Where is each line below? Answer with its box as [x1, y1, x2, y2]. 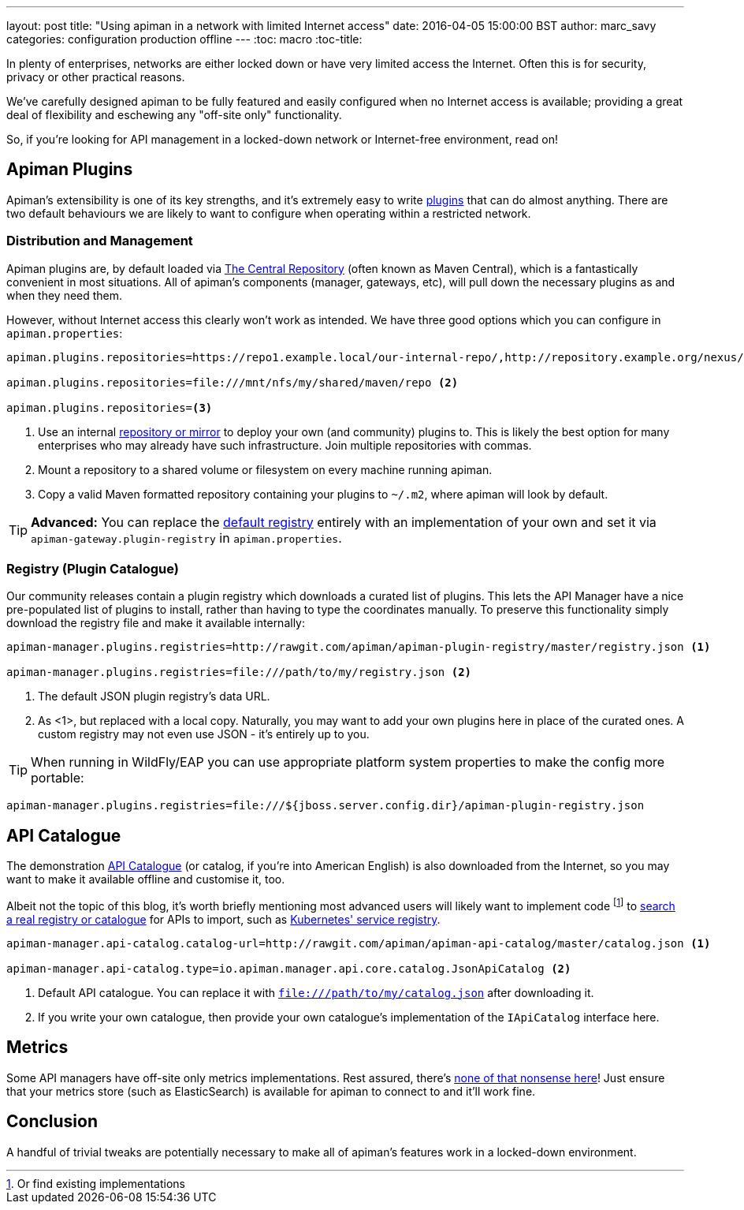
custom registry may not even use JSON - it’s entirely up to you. [38, 727, 370, 741]
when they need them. [6, 288, 123, 302]
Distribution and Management [6, 233, 193, 249]
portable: [31, 770, 84, 786]
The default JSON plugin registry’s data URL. [38, 689, 270, 704]
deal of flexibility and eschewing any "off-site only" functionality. [6, 108, 342, 121]
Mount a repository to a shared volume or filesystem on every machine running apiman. [38, 462, 493, 476]
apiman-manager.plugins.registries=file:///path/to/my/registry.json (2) [6, 666, 472, 679]
